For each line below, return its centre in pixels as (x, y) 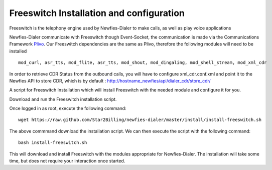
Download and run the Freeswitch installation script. (63, 99)
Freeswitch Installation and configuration (97, 13)
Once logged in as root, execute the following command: (68, 108)
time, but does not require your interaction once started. (67, 161)
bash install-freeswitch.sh (53, 143)
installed (18, 51)
